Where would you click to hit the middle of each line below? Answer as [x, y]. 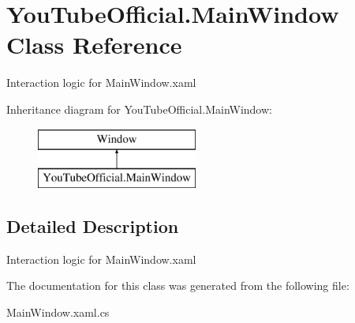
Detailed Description [93, 226]
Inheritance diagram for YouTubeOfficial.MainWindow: [139, 109]
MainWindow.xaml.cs [58, 312]
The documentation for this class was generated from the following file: [178, 285]
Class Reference [94, 45]
